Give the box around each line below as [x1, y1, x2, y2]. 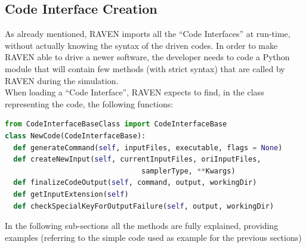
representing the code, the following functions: [5, 97, 174, 110]
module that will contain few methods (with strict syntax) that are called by [5, 62, 285, 75]
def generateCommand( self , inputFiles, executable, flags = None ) [13, 143, 283, 152]
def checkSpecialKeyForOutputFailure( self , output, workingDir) [13, 201, 274, 210]
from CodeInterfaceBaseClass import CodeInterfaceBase [5, 120, 227, 129]
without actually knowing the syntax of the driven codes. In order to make [5, 39, 278, 51]
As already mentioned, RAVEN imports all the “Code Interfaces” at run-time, [5, 27, 290, 40]
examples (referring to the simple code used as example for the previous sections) [5, 231, 302, 243]
